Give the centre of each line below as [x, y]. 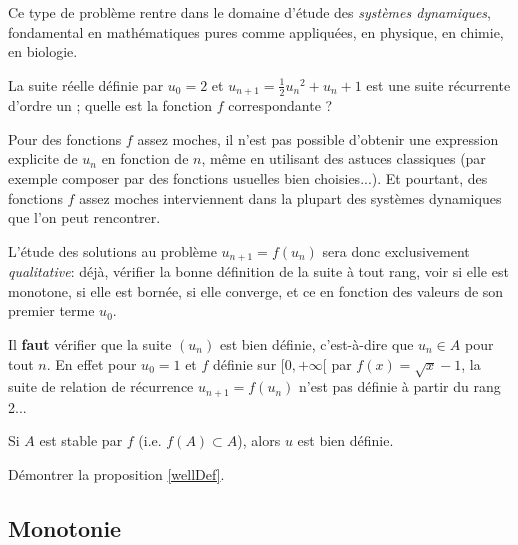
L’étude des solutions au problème [112, 250]
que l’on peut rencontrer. [84, 217]
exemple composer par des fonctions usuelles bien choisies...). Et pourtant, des [248, 178]
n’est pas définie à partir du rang [400, 386]
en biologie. [43, 51]
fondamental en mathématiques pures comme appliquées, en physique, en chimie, [256, 31]
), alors [259, 440]
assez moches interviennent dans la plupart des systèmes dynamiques [290, 197]
